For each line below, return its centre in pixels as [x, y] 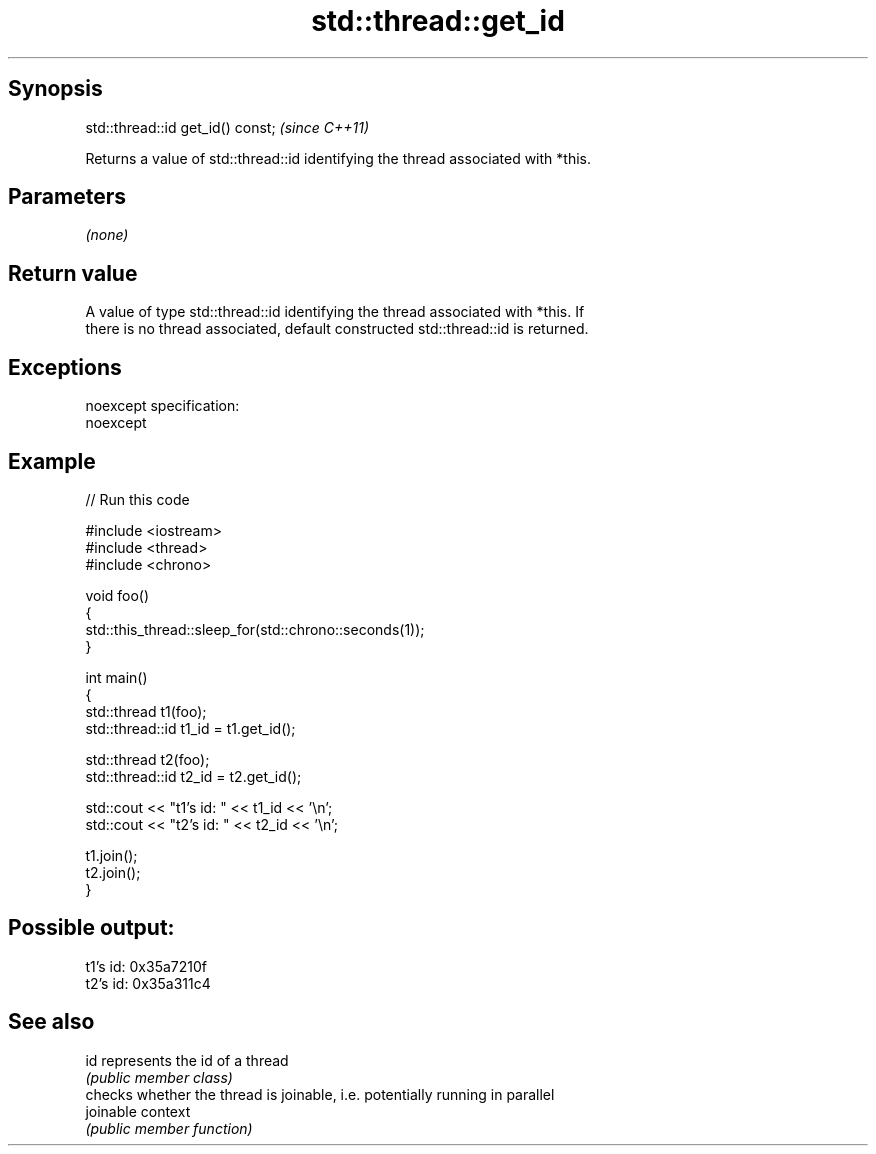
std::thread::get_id [438, 21]
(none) [107, 235]
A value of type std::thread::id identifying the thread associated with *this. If [335, 312]
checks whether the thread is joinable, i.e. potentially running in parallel [320, 1094]
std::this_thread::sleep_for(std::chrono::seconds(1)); [255, 629]
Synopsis [55, 89]
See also [51, 1022]
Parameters [67, 197]
